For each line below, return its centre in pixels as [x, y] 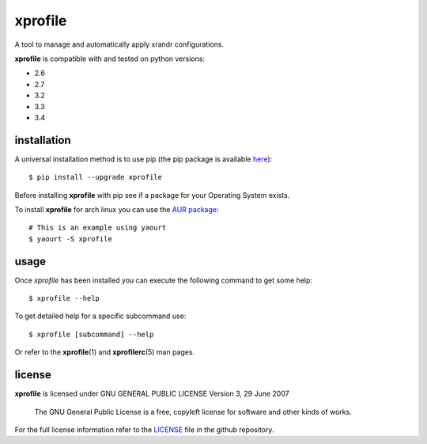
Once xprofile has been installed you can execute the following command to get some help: [163, 280]
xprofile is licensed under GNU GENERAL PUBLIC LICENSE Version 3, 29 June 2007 [152, 394]
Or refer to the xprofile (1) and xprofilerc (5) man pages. [105, 352]
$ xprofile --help [64, 298]
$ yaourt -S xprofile [70, 239]
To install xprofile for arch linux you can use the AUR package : [117, 209]
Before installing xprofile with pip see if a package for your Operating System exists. [152, 195]
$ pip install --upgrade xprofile [95, 177]
